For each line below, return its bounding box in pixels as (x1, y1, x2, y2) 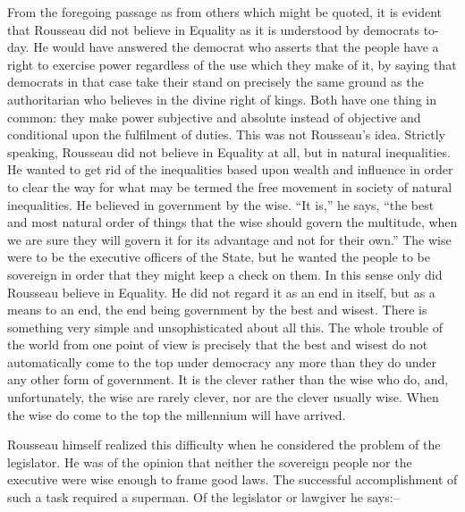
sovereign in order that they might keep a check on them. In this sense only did (7, 264, 443, 283)
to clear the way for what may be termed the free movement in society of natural (7, 177, 452, 196)
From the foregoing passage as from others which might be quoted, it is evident (7, 3, 443, 21)
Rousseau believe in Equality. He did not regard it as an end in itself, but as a (7, 282, 435, 301)
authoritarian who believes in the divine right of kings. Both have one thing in (7, 89, 437, 108)
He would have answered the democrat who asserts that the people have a (33, 38, 439, 56)
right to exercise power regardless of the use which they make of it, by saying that (7, 55, 457, 73)
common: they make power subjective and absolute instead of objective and (7, 107, 421, 126)
